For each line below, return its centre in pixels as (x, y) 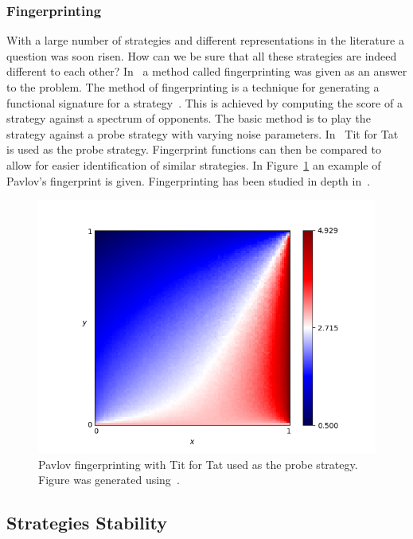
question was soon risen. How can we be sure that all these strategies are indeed (202, 55)
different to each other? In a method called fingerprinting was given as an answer (207, 71)
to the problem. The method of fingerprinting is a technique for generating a (193, 87)
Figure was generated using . (109, 480)
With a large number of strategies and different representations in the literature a (205, 40)
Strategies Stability (87, 523)
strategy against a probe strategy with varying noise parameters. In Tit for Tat (203, 133)
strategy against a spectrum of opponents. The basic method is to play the (189, 118)
